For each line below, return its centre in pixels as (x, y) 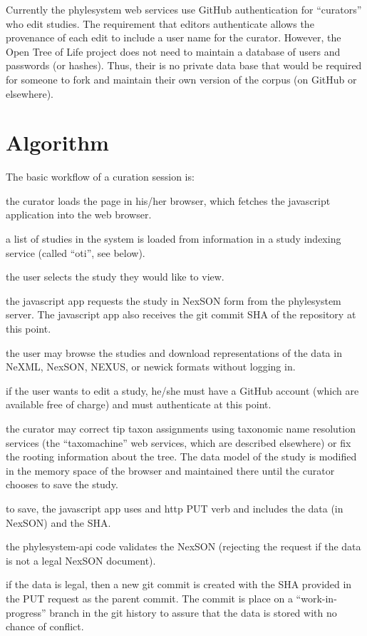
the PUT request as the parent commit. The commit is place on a (149, 598)
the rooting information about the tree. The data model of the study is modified (181, 456)
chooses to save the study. (62, 484)
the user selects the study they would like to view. (115, 277)
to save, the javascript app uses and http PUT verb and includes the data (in (175, 508)
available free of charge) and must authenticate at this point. (139, 404)
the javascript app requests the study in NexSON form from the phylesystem (174, 300)
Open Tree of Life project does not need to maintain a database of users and (173, 51)
